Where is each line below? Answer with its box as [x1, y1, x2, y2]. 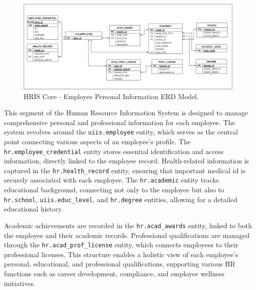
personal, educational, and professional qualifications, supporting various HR [4, 259, 235, 269]
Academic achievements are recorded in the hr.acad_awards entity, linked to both [4, 220, 252, 230]
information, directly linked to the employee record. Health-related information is [4, 156, 249, 166]
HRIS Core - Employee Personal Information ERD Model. [24, 91, 199, 101]
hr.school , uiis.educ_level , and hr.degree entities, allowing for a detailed [4, 194, 238, 204]
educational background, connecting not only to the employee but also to [4, 185, 224, 195]
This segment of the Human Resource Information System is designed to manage [4, 107, 248, 118]
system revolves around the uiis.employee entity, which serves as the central [4, 127, 238, 137]
